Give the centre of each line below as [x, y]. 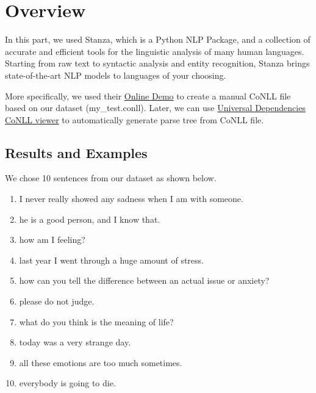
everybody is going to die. [67, 383]
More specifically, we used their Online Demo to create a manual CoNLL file [148, 96]
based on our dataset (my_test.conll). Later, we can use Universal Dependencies [155, 108]
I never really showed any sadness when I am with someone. [131, 199]
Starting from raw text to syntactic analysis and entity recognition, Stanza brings [157, 63]
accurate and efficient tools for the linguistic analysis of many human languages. [155, 51]
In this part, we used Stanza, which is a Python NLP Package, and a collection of [158, 39]
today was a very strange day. [75, 342]
